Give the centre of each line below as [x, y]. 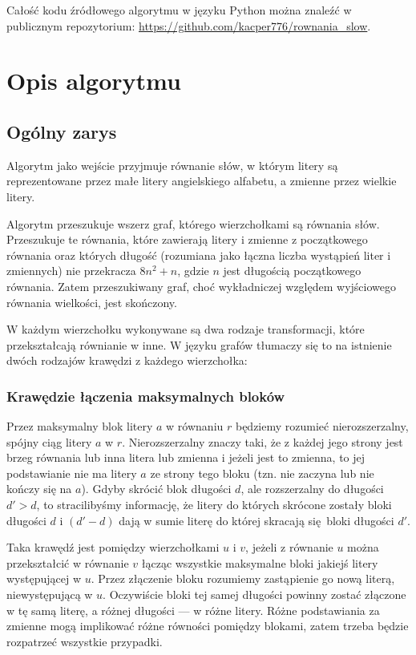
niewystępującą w [50, 594]
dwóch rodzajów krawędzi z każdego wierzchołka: [127, 360]
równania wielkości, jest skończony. [92, 302]
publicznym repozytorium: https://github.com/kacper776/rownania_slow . [189, 25]
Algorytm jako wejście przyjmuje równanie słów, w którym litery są [172, 165]
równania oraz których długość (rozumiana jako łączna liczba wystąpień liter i [199, 255]
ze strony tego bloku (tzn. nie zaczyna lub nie [262, 473]
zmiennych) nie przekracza [71, 271]
